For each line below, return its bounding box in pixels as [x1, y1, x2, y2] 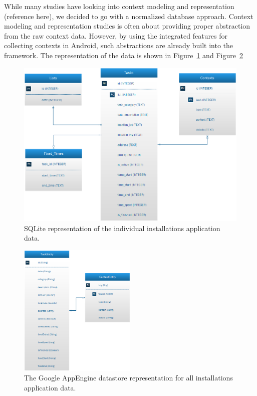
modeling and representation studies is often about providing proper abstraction [4, 21, 250, 31]
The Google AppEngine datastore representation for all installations [24, 372, 233, 383]
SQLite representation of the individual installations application [24, 223, 220, 233]
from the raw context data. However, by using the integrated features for [4, 30, 228, 41]
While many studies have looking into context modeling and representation [4, 1, 234, 11]
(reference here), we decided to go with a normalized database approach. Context [4, 11, 253, 21]
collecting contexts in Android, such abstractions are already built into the [4, 40, 233, 51]
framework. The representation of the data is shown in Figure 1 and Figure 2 [4, 50, 243, 60]
